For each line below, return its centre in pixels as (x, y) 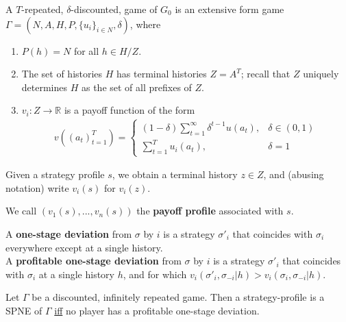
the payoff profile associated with (210, 211)
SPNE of (24, 310)
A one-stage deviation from (69, 233)
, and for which (155, 274)
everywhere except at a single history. (84, 247)
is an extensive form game (230, 9)
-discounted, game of (114, 9)
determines (45, 87)
